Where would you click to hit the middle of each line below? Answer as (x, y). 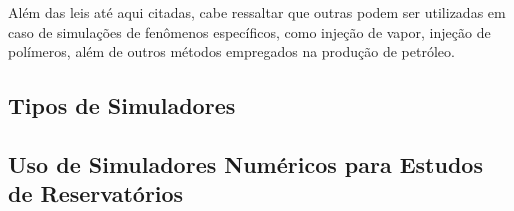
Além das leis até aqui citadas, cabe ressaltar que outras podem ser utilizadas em (257, 12)
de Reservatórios (96, 193)
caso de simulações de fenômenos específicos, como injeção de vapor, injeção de (249, 31)
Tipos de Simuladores (122, 105)
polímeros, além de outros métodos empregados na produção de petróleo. (231, 51)
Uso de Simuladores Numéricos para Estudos (245, 163)
